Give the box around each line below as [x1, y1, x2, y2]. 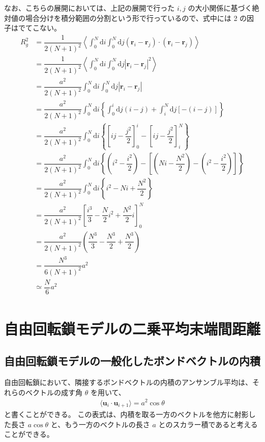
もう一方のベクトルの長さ [65, 419, 150, 429]
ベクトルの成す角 [25, 386, 82, 397]
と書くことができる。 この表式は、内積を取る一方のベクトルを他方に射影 [4, 409, 249, 420]
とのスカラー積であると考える [158, 419, 258, 429]
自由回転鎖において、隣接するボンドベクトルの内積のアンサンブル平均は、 [4, 377, 252, 388]
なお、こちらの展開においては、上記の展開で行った [4, 3, 175, 13]
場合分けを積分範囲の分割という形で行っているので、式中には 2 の [25, 12, 247, 23]
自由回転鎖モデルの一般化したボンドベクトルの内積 [4, 353, 260, 369]
